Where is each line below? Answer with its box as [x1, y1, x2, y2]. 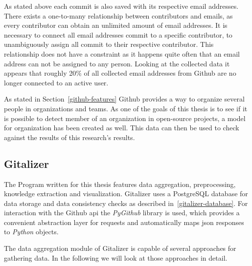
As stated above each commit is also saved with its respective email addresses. [4, 1, 239, 11]
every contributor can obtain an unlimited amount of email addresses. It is [4, 20, 228, 30]
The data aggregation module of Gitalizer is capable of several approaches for [4, 243, 236, 253]
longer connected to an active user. [4, 77, 109, 87]
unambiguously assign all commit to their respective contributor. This [4, 39, 214, 49]
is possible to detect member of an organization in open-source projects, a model [4, 113, 246, 123]
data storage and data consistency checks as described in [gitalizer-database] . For [4, 198, 248, 208]
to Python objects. [4, 226, 59, 237]
